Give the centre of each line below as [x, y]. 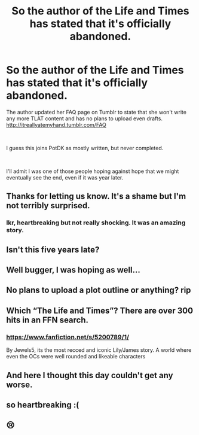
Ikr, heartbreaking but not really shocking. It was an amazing [96, 223]
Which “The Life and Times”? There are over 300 [99, 310]
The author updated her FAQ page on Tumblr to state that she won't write [97, 112]
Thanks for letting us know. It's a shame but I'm [96, 197]
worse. [19, 384]
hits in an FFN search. [47, 320]
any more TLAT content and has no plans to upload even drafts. [85, 118]
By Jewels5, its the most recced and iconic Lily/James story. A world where [99, 350]
